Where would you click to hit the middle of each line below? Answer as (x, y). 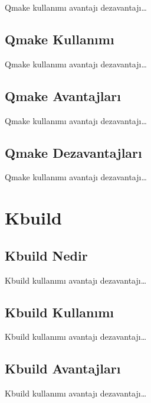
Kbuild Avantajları (63, 368)
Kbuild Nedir (46, 255)
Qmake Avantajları (63, 95)
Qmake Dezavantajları (73, 152)
